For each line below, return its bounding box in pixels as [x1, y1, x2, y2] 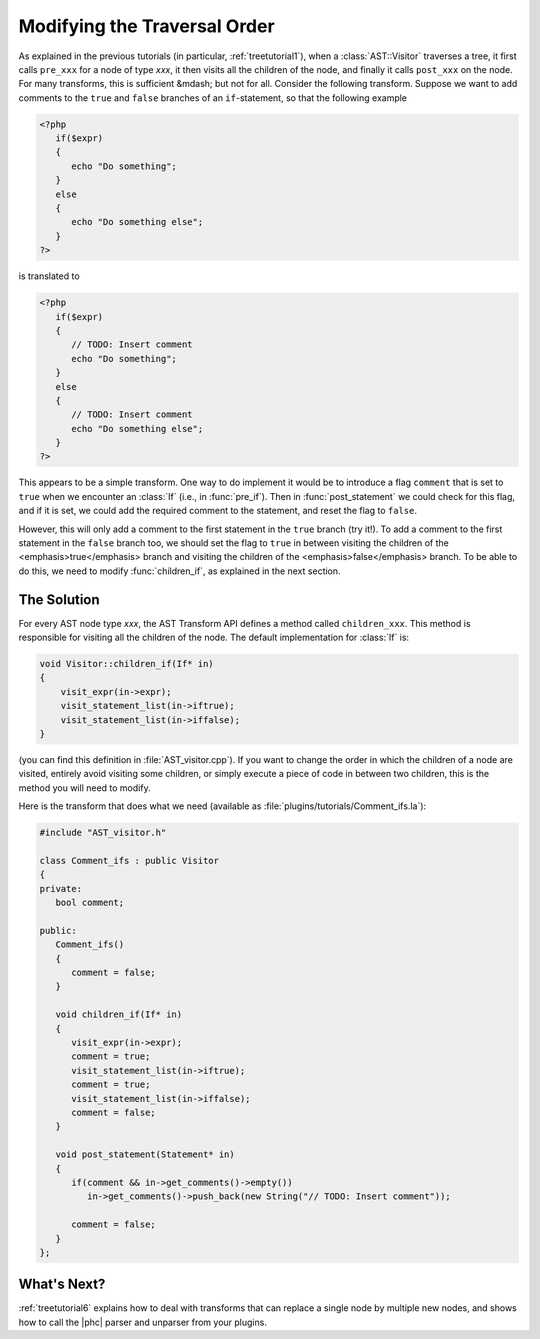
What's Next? [18, 1276, 106, 1293]
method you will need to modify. [18, 781, 151, 794]
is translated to [18, 270, 80, 282]
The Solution [18, 591, 100, 608]
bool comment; [55, 897, 125, 909]
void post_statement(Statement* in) [55, 1149, 235, 1160]
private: [39, 883, 83, 894]
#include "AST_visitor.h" [39, 827, 167, 839]
